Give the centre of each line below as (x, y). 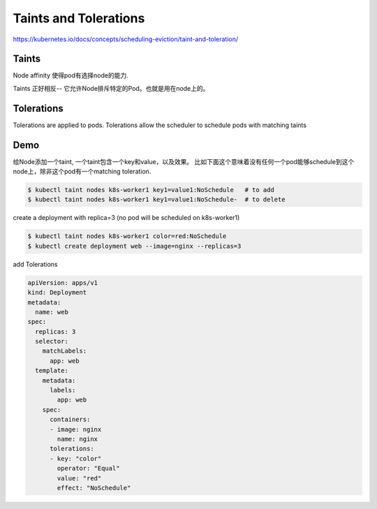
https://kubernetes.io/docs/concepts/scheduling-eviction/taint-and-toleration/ (126, 39)
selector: (52, 341)
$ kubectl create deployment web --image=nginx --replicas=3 (134, 246)
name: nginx (77, 439)
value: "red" (79, 478)
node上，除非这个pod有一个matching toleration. (82, 172)
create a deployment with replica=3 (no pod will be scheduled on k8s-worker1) (126, 218)
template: (52, 371)
